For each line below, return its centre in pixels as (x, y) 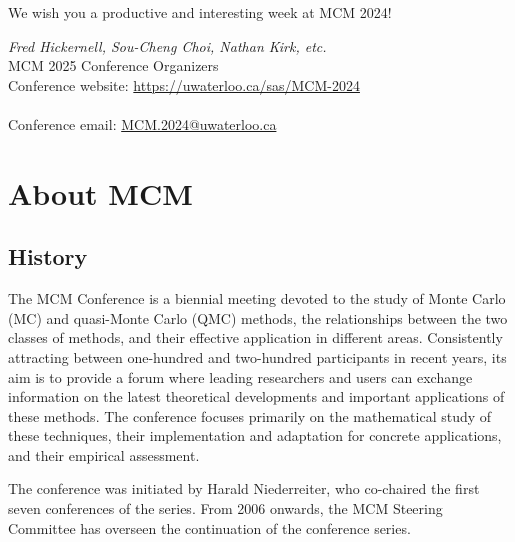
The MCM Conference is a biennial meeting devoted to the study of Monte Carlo (257, 298)
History (48, 256)
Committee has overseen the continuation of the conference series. (209, 527)
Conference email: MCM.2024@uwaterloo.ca (142, 123)
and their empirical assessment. (104, 454)
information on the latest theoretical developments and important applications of (256, 396)
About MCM (100, 192)
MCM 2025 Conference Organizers (113, 65)
